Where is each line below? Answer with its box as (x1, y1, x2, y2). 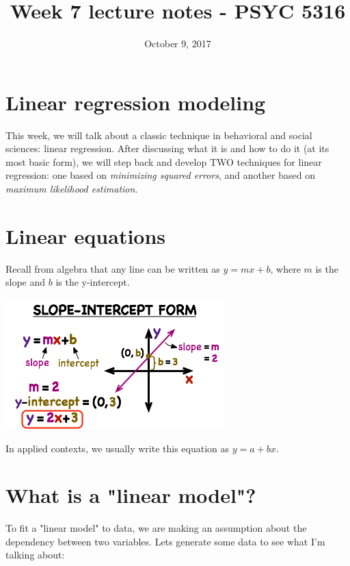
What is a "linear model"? (5, 481, 256, 509)
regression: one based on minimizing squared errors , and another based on (5, 168, 315, 182)
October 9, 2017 (144, 36, 211, 51)
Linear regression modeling (5, 88, 266, 116)
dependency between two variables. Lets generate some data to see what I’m (5, 534, 325, 548)
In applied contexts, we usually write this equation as (5, 441, 230, 455)
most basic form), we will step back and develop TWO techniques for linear (5, 154, 322, 169)
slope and (5, 275, 46, 289)
